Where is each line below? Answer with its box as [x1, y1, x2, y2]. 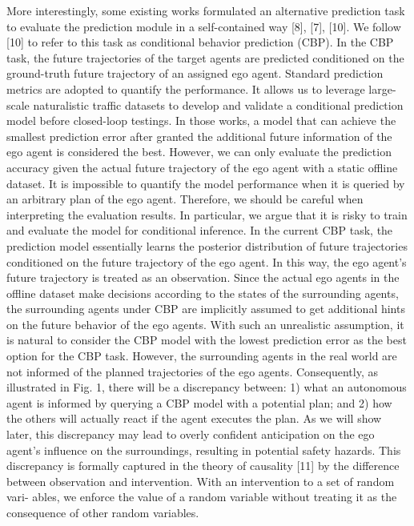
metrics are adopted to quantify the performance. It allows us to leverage [6, 80, 365, 97]
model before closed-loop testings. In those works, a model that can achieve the [6, 112, 396, 129]
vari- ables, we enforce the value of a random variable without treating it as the [6, 488, 397, 505]
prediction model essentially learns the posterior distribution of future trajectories [6, 237, 408, 254]
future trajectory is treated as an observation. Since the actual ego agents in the [6, 269, 400, 286]
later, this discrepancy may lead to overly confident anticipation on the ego [6, 426, 375, 443]
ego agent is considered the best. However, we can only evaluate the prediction [6, 143, 392, 160]
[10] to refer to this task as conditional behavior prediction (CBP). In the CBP [6, 34, 394, 50]
